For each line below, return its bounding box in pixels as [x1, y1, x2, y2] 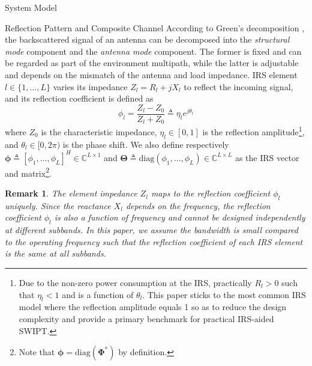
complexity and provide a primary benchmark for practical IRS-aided [19, 313, 274, 325]
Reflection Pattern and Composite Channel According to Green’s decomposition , [5, 21, 305, 34]
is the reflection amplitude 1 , [202, 124, 305, 138]
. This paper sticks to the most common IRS [142, 288, 306, 300]
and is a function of [62, 288, 134, 300]
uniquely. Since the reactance [5, 199, 111, 212]
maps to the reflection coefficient [151, 187, 271, 200]
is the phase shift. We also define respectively [62, 138, 229, 150]
